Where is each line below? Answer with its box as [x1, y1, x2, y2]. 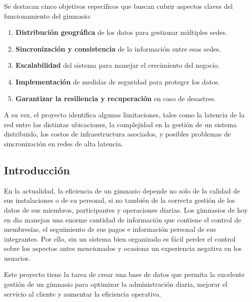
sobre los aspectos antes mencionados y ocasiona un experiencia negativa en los [4, 243, 242, 253]
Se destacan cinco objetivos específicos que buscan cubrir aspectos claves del [4, 1, 233, 11]
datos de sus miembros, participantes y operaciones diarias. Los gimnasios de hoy [4, 204, 248, 215]
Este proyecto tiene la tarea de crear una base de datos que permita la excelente [4, 269, 245, 279]
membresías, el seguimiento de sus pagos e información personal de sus [4, 224, 216, 234]
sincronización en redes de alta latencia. [4, 138, 123, 148]
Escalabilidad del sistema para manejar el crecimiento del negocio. [15, 60, 220, 70]
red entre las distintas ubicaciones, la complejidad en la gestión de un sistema [4, 119, 237, 129]
